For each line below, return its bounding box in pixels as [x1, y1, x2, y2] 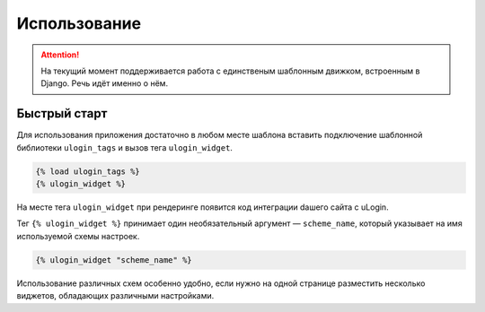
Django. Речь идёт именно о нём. [40, 78, 169, 89]
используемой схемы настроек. [16, 230, 140, 241]
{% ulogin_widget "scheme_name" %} [35, 255, 192, 264]
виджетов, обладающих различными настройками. [16, 290, 215, 301]
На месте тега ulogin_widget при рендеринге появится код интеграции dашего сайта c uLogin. [16, 202, 390, 212]
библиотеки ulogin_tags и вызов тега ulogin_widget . [16, 142, 234, 152]
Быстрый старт [16, 106, 108, 121]
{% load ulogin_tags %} [35, 166, 141, 177]
